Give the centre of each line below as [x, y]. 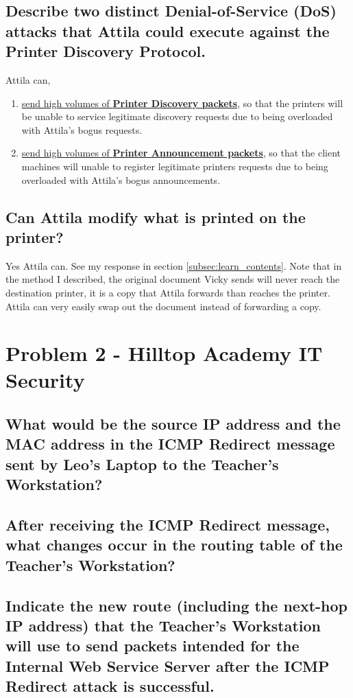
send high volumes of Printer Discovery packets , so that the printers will [182, 103]
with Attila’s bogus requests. [82, 129]
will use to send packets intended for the [153, 645]
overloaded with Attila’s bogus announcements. [121, 179]
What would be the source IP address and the [173, 424]
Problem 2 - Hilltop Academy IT [164, 353]
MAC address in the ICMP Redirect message [170, 444]
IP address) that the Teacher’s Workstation [163, 625]
